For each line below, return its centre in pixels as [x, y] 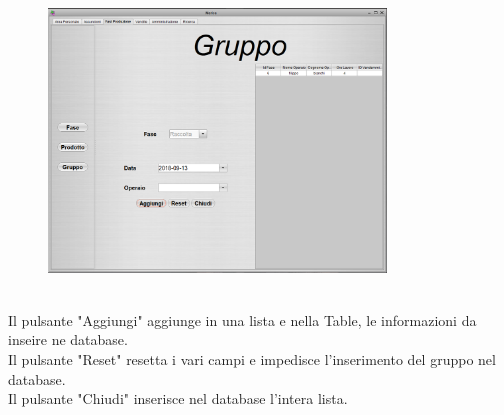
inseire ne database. [68, 339]
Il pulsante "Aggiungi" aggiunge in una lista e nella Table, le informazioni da [242, 319]
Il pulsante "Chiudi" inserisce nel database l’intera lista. [178, 398]
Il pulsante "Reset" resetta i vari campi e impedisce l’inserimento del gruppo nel [252, 359]
